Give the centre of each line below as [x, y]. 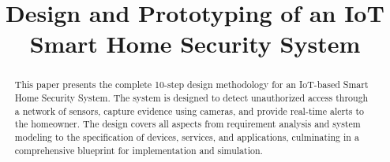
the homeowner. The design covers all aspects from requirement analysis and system [187, 124]
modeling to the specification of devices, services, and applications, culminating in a [187, 136]
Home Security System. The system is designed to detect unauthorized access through [191, 98]
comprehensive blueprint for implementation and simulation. [139, 150]
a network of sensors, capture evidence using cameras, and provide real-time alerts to [189, 110]
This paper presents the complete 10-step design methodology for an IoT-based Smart [191, 85]
